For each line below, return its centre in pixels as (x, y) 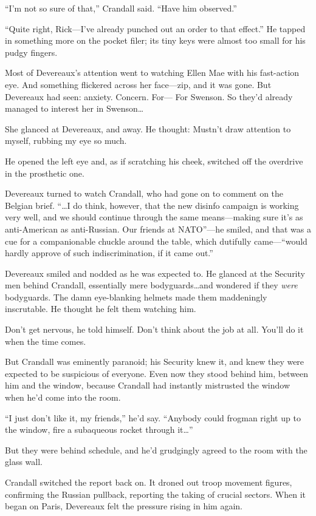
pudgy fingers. (31, 52)
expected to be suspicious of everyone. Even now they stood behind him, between (157, 373)
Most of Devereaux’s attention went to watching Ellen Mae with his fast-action (152, 73)
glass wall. (24, 462)
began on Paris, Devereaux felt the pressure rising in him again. (124, 506)
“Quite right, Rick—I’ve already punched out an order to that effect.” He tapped (155, 28)
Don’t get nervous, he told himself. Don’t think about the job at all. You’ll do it (154, 329)
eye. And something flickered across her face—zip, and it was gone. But (138, 84)
